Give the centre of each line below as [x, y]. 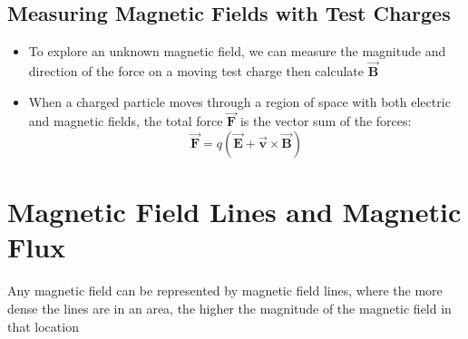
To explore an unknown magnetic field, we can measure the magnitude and [237, 51]
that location [43, 326]
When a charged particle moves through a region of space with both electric [239, 101]
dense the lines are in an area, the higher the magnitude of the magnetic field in [229, 308]
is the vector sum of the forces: [326, 121]
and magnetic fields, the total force [126, 121]
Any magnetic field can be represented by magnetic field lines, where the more [225, 291]
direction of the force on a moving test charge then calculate [196, 71]
